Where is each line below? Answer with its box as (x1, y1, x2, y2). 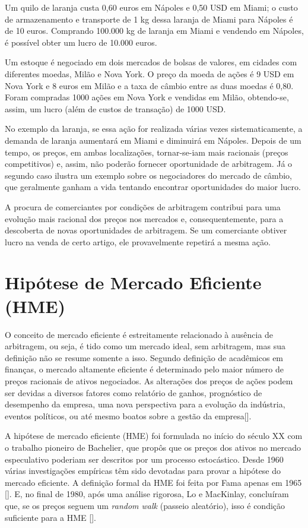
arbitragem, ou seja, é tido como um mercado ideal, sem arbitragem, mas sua (5, 340, 285, 352)
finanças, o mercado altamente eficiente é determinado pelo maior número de (5, 363, 284, 375)
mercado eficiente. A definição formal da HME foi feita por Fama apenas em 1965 (5, 476, 302, 488)
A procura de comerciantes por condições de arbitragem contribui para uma (5, 200, 281, 213)
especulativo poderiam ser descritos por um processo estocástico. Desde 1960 (5, 453, 284, 465)
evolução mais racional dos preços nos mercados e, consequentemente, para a (5, 212, 284, 225)
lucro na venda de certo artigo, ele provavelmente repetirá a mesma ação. (5, 235, 271, 248)
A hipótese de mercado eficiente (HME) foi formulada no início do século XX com (5, 429, 303, 442)
